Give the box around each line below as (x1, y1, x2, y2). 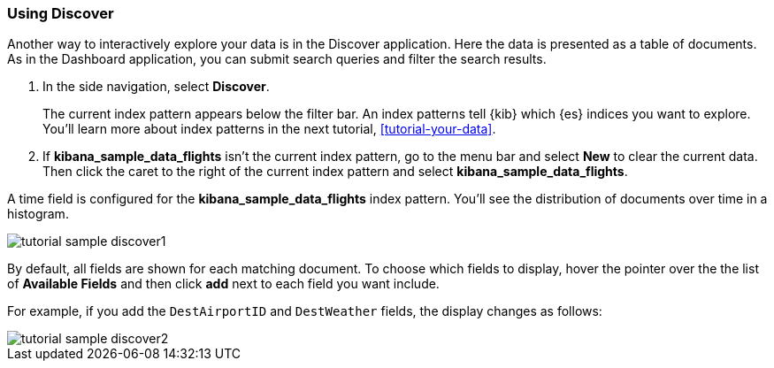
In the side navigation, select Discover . (42, 79, 270, 95)
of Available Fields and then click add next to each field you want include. (7, 276, 440, 292)
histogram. (7, 206, 69, 222)
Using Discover (7, 4, 114, 22)
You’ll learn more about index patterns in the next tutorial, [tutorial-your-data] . (42, 121, 496, 137)
